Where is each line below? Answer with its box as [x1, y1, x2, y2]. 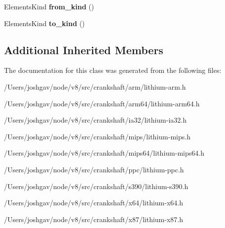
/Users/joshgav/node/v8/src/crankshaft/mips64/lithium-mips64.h [4, 148, 204, 158]
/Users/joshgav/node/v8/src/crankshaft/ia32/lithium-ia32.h [4, 115, 187, 125]
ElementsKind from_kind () [4, 1, 94, 11]
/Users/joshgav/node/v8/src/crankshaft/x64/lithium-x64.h [4, 197, 183, 208]
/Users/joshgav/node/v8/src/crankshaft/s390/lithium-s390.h [4, 181, 188, 191]
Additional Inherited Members [4, 42, 163, 57]
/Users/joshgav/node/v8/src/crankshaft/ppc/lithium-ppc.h [4, 164, 184, 174]
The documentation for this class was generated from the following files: [4, 65, 222, 75]
